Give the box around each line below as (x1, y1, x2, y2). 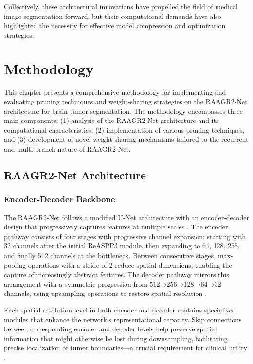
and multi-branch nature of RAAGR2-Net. (4, 144, 131, 154)
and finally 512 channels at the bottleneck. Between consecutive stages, (4, 250, 216, 260)
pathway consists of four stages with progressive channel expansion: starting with (4, 231, 246, 241)
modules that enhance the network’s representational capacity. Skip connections (4, 314, 242, 324)
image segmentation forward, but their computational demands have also (4, 11, 221, 21)
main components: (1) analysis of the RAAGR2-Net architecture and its (4, 115, 219, 125)
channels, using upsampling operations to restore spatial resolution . (4, 288, 207, 298)
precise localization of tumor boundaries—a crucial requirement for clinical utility (4, 343, 247, 353)
